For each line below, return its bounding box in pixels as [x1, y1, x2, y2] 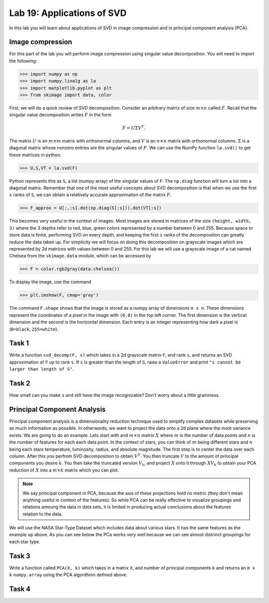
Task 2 [9, 379, 30, 388]
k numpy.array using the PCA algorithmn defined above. [9, 572, 128, 578]
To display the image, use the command [9, 279, 92, 285]
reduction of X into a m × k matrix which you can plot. [9, 467, 119, 473]
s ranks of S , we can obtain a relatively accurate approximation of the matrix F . [9, 192, 172, 198]
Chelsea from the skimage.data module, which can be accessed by [9, 253, 151, 259]
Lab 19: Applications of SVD [9, 7, 127, 18]
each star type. [9, 538, 40, 545]
